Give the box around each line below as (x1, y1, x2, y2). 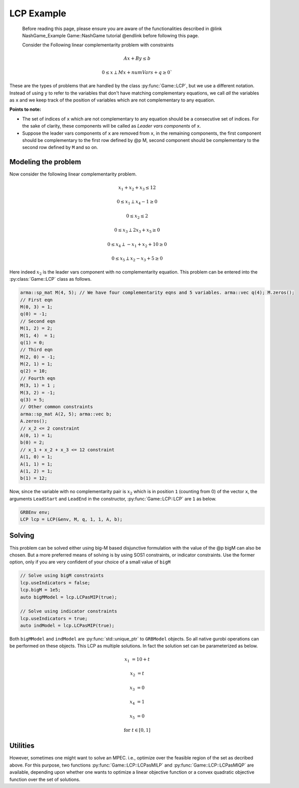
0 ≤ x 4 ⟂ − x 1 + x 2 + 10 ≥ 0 (107, 241, 167, 249)
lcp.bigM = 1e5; (20, 587, 61, 593)
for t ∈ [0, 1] (123, 727, 151, 733)
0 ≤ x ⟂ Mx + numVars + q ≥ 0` (102, 69, 173, 75)
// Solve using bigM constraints (20, 573, 104, 579)
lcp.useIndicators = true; (20, 615, 88, 621)
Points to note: (9, 106, 41, 112)
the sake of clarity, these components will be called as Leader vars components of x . (22, 123, 202, 129)
